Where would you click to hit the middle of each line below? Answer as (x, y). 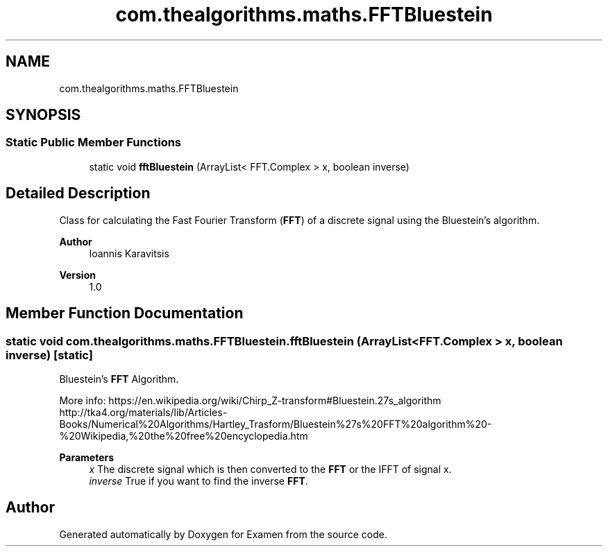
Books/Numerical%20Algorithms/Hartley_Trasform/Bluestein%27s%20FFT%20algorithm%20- (276, 424)
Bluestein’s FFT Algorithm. (119, 379)
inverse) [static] (49, 355)
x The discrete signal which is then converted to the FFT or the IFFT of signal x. (270, 469)
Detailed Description (78, 193)
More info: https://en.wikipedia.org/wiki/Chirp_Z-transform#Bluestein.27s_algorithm (250, 400)
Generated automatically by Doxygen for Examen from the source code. (223, 534)
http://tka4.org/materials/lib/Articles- (143, 412)
